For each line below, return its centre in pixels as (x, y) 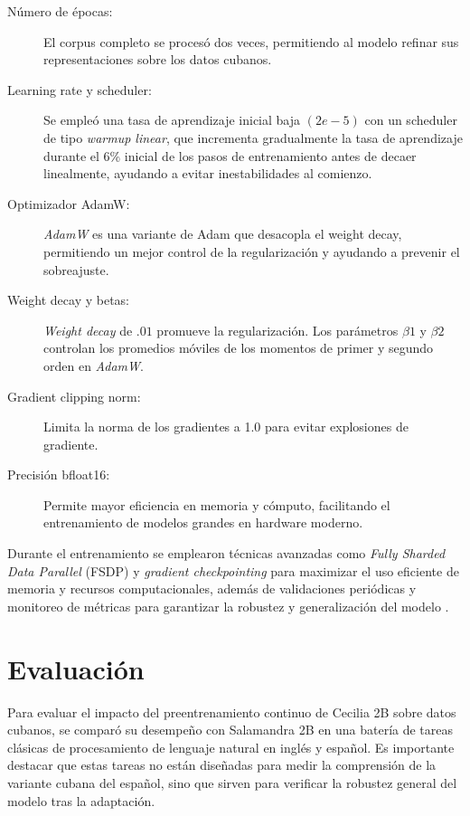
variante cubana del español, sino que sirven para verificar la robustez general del (232, 782)
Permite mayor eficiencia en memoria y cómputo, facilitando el (217, 504)
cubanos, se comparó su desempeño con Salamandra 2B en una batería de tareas (230, 730)
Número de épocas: (60, 11)
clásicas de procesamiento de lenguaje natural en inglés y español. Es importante (231, 747)
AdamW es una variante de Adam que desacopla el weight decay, (223, 234)
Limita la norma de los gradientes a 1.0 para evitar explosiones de (226, 427)
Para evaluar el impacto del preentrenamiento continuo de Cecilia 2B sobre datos (232, 712)
